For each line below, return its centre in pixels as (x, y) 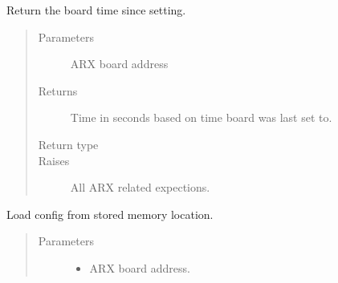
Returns (58, 90)
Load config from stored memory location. (110, 214)
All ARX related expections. (140, 187)
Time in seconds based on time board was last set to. (201, 117)
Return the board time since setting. (96, 10)
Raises (54, 160)
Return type (68, 144)
